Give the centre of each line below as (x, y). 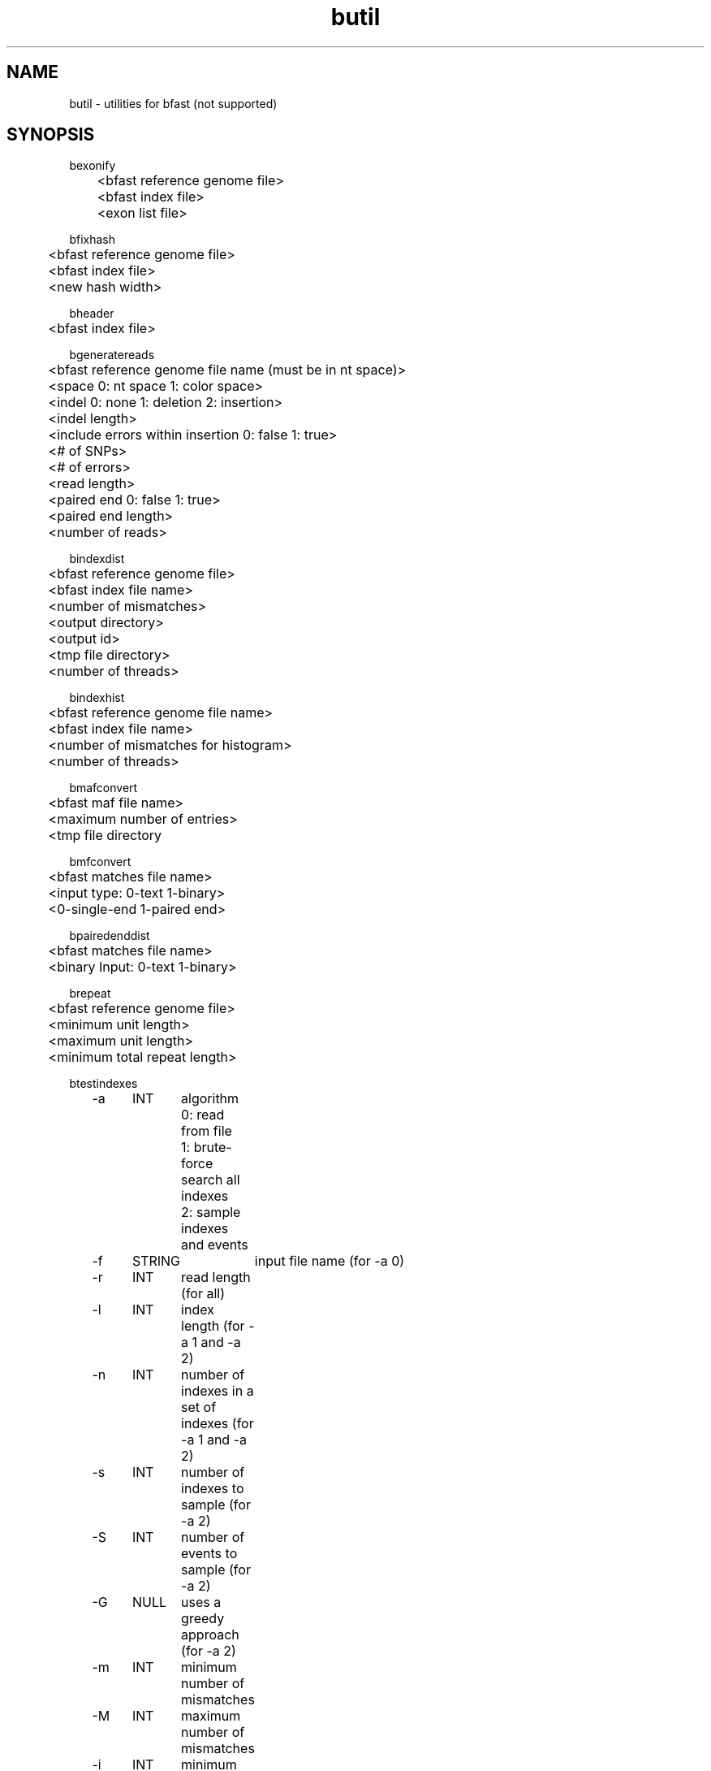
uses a (201, 1602)
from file (207, 1131)
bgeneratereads (112, 355)
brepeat (90, 994)
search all (211, 1180)
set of (199, 1407)
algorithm (210, 1099)
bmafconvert (103, 788)
